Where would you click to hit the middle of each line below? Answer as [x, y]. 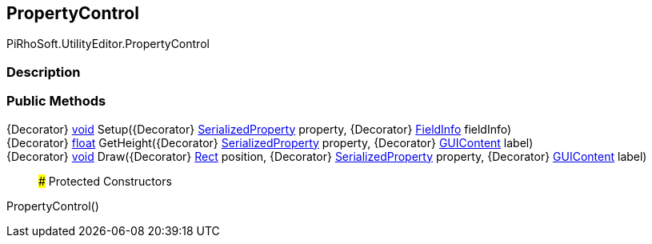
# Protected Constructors [105, 181]
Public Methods [56, 101]
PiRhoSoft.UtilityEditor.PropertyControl [108, 44]
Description [44, 72]
